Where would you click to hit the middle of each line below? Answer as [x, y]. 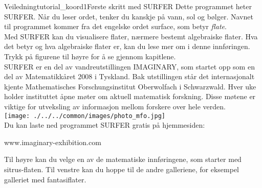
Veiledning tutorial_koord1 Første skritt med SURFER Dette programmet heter [128, 6]
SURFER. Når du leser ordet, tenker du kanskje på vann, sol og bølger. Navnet [129, 16]
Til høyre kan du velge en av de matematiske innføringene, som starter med [123, 159]
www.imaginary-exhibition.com [53, 142]
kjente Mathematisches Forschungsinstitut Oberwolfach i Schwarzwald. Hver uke [130, 86]
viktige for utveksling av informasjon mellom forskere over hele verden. [115, 106]
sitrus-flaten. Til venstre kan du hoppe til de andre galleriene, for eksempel [122, 169]
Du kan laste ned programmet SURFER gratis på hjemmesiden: [105, 125]
